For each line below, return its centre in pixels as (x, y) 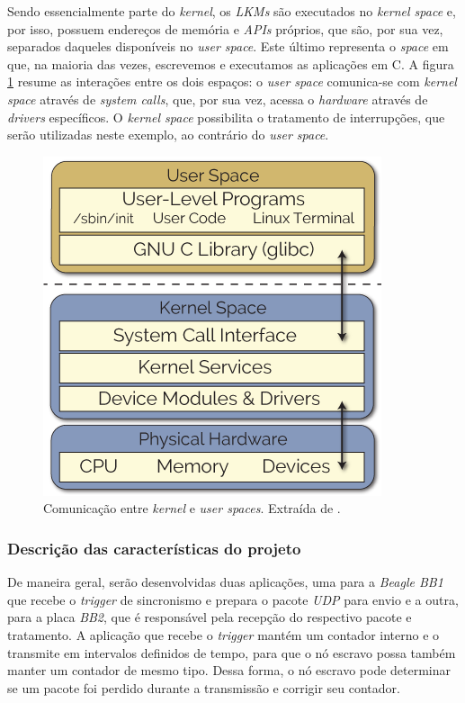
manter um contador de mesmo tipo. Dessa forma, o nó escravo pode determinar (229, 670)
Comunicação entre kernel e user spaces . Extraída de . (192, 508)
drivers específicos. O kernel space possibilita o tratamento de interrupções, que (226, 117)
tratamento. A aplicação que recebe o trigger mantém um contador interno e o (224, 634)
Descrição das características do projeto (154, 548)
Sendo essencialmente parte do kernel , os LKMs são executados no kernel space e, (232, 11)
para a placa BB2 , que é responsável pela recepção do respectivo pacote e (210, 617)
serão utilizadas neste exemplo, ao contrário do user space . (168, 135)
